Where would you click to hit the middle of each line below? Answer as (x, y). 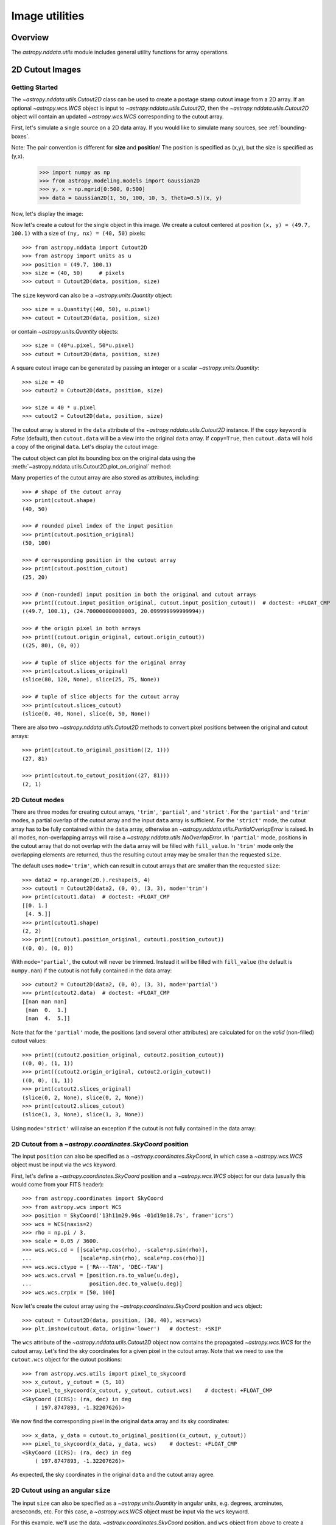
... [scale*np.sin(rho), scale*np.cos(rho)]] (114, 1258)
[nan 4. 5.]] (48, 1018)
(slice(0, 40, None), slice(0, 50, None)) (86, 714)
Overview (30, 38)
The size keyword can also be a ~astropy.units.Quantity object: (92, 295)
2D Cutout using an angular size (61, 1490)
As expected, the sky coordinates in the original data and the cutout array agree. (113, 1475)
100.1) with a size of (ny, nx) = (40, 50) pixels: (79, 233)
